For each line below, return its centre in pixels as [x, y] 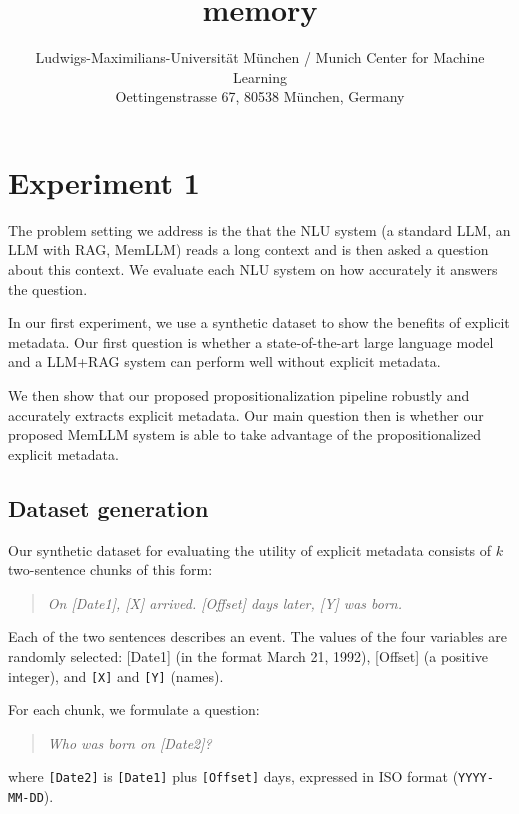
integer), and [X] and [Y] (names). [116, 675]
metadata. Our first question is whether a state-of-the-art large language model [251, 341]
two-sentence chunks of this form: [110, 569]
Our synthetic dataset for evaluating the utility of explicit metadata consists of [250, 549]
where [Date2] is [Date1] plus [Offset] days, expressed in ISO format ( [233, 776]
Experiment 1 [104, 181]
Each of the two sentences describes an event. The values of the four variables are [257, 636]
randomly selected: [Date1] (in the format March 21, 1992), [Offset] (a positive [248, 655]
